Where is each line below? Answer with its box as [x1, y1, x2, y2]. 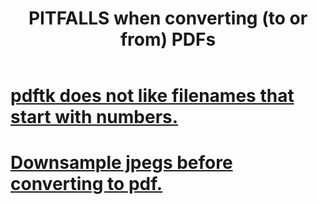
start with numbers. [10, 106, 179, 129]
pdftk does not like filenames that [10, 85, 295, 107]
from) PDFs [119, 28, 217, 51]
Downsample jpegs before [10, 152, 233, 174]
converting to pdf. [10, 173, 163, 196]
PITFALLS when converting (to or [28, 7, 308, 30]
